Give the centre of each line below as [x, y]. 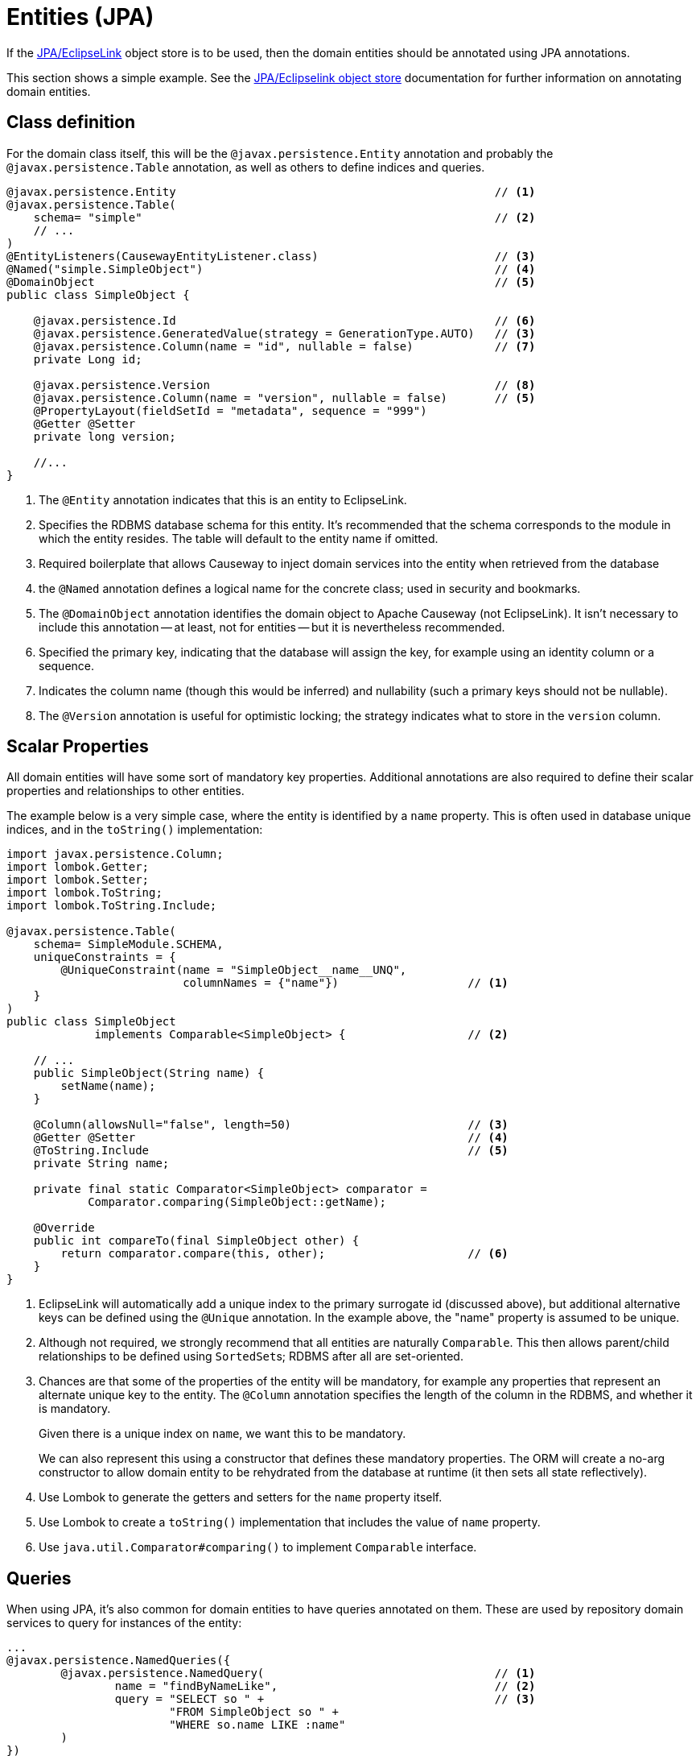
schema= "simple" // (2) [284, 217]
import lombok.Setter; [78, 880]
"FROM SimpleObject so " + [254, 1712]
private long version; [105, 436]
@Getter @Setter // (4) [271, 1138]
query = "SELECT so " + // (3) [325, 1699]
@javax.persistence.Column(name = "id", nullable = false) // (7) [284, 346]
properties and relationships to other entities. [126, 791]
